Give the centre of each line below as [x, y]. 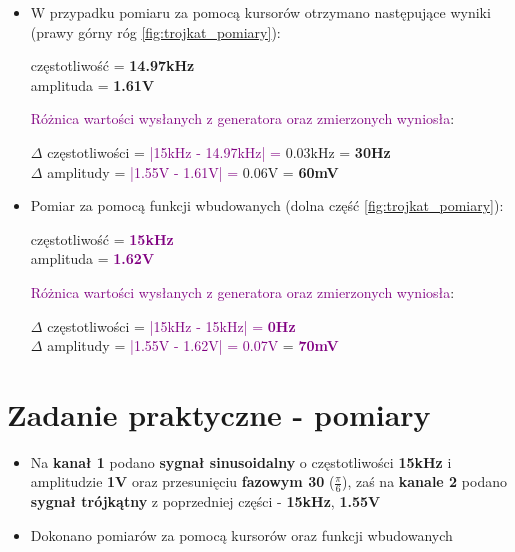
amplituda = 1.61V [92, 84]
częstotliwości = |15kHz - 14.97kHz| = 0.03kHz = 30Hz [219, 151]
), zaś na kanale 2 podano [424, 481]
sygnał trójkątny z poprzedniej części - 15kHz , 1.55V [205, 501]
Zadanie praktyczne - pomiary [219, 413]
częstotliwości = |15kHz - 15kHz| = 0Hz [171, 325]
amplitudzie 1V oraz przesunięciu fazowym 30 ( [182, 481]
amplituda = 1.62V [92, 258]
